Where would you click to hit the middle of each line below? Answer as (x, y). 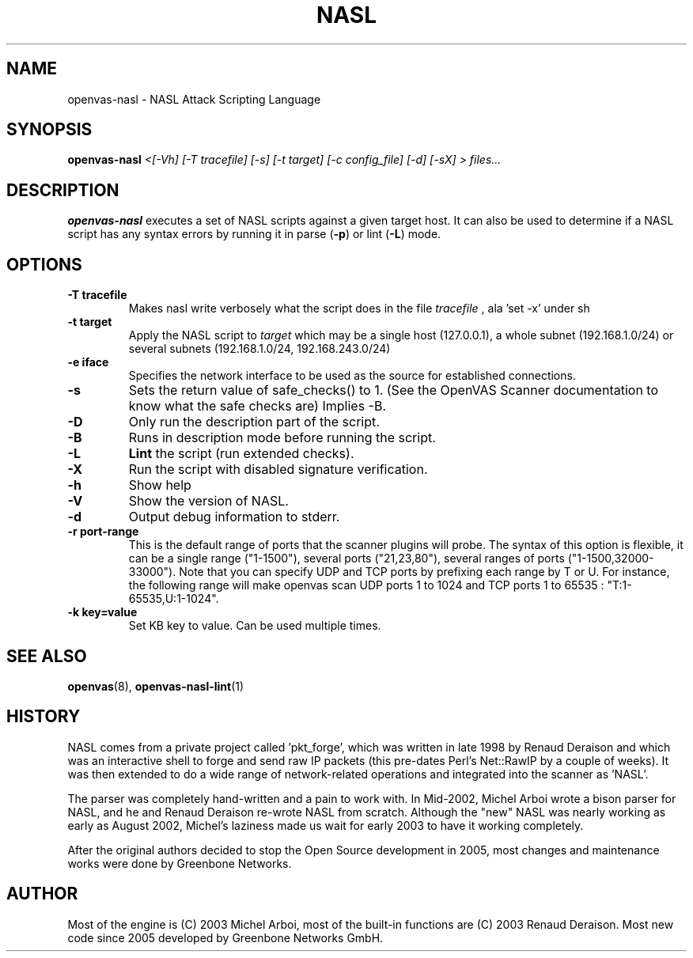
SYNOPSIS (49, 130)
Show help (160, 485)
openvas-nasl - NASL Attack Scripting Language (194, 99)
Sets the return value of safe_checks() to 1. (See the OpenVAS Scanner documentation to (394, 390)
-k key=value (102, 612)
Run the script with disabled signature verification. (278, 470)
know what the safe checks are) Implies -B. (258, 406)
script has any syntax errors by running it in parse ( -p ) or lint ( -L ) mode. (254, 234)
